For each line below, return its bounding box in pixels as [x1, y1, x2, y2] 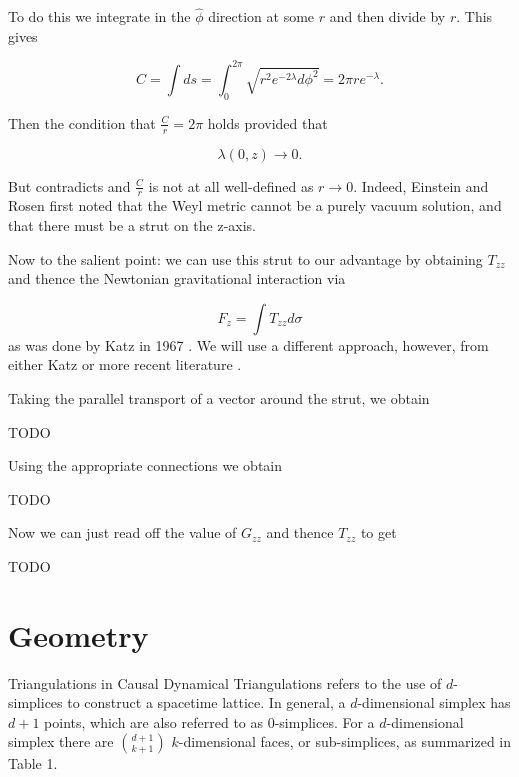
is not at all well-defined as [148, 175, 314, 196]
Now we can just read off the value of [8, 522, 237, 543]
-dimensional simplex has [357, 692, 511, 713]
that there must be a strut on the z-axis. [8, 214, 257, 235]
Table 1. [8, 753, 58, 774]
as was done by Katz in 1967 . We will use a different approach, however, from [8, 334, 489, 355]
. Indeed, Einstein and [353, 175, 489, 196]
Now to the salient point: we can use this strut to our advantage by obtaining [8, 248, 483, 269]
